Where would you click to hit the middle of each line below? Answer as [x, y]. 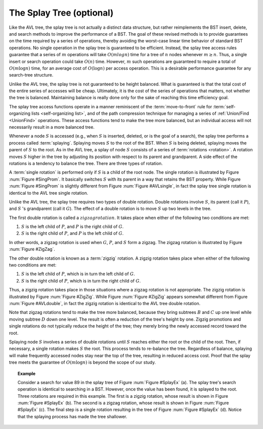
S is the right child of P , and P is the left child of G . [72, 233]
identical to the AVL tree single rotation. [49, 193]
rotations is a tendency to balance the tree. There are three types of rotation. [86, 163]
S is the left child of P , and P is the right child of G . [72, 226]
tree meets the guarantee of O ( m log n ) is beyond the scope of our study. [82, 362]
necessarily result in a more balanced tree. [52, 127]
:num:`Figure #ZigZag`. [32, 249]
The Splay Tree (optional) [61, 13]
